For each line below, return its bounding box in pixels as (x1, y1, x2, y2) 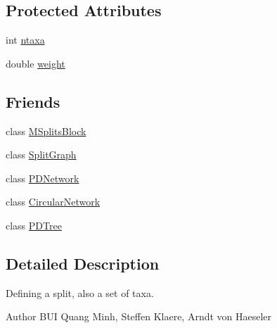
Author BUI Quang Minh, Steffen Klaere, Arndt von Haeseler (6, 309, 272, 324)
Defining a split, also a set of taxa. (6, 285, 154, 300)
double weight (6, 56, 65, 70)
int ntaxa (6, 32, 45, 47)
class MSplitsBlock (6, 123, 86, 138)
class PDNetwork (6, 170, 79, 185)
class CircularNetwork (6, 194, 101, 209)
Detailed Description (6, 252, 160, 274)
